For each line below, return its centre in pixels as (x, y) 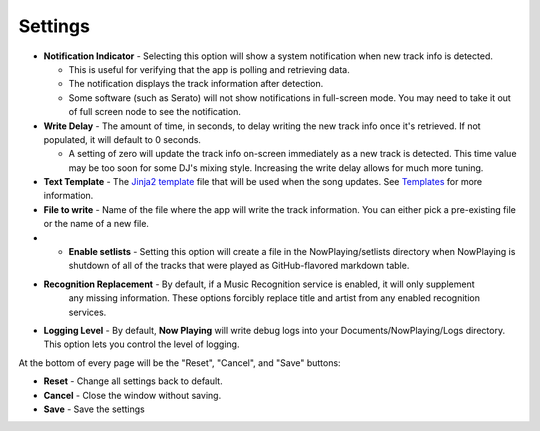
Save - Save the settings (94, 409)
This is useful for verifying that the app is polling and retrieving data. (209, 69)
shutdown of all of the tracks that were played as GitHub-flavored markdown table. (239, 266)
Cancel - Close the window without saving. (132, 395)
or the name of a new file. (96, 224)
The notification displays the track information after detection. (196, 84)
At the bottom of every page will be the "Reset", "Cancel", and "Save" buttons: (179, 362)
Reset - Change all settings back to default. (133, 381)
